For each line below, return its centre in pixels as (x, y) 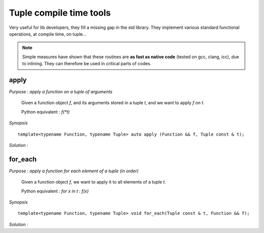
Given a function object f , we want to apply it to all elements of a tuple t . (94, 182)
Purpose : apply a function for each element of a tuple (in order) (74, 171)
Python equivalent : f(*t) (45, 112)
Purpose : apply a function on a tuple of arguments (61, 92)
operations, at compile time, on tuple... (48, 34)
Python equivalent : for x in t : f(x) (55, 191)
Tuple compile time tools (60, 13)
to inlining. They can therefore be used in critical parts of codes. (87, 64)
